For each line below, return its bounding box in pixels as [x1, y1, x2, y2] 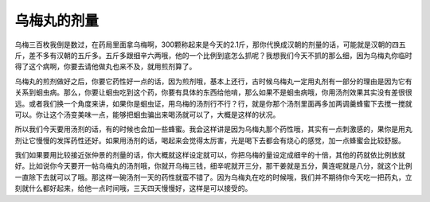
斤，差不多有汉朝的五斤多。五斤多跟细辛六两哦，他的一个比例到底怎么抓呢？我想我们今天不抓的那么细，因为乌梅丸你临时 [14, 50, 412, 60]
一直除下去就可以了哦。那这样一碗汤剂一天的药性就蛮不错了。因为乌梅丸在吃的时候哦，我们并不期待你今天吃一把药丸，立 [14, 172, 412, 182]
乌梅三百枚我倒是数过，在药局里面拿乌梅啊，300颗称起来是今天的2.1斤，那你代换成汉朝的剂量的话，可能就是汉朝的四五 [14, 40, 406, 49]
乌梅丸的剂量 [14, 12, 100, 29]
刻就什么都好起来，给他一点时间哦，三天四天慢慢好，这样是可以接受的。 [14, 184, 252, 193]
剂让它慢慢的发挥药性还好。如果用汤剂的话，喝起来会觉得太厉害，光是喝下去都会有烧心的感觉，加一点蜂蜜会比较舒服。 [14, 135, 405, 145]
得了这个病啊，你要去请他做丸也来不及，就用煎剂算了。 [14, 62, 197, 72]
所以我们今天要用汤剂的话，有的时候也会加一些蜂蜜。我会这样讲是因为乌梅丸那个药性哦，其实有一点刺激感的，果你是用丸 [14, 124, 412, 134]
